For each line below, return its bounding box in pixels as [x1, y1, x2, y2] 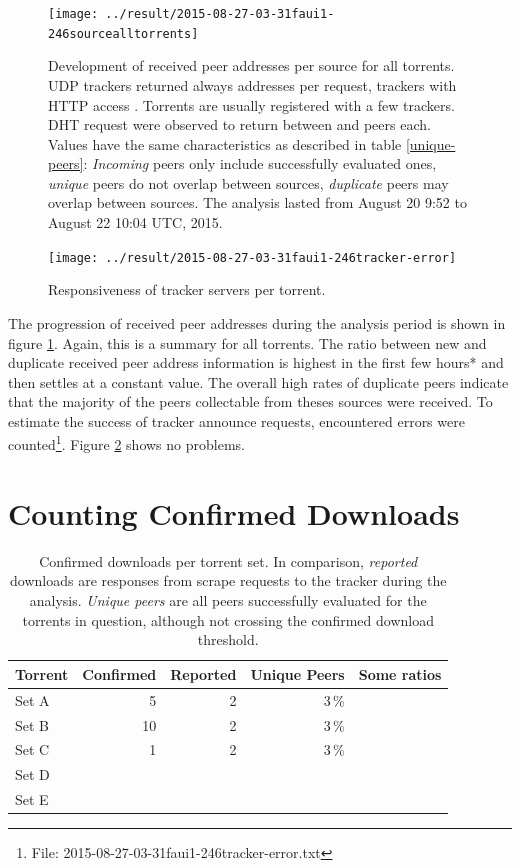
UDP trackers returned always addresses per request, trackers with [48, 74, 457, 95]
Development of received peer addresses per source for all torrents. [48, 55, 455, 76]
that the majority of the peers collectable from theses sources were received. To [8, 391, 493, 412]
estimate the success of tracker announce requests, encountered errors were [8, 410, 465, 431]
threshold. [197, 629, 259, 650]
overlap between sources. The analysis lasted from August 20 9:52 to [48, 192, 467, 213]
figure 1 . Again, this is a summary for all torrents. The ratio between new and [8, 332, 487, 353]
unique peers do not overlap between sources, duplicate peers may [48, 172, 449, 193]
